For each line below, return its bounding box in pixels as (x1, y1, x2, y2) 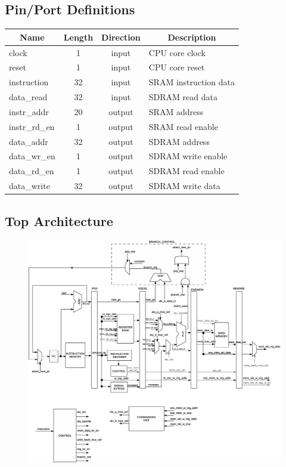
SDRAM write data (148, 180, 220, 192)
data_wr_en (9, 150, 55, 162)
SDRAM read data (148, 91, 217, 103)
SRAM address (148, 105, 204, 117)
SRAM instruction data (148, 76, 235, 88)
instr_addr (9, 105, 49, 117)
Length (63, 30, 94, 43)
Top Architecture (5, 211, 113, 230)
